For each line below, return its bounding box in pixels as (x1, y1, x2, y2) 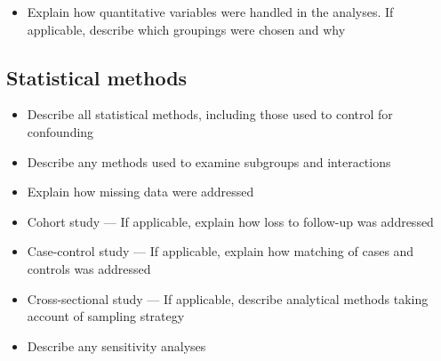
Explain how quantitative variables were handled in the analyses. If (27, 3, 394, 20)
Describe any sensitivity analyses (27, 336, 206, 355)
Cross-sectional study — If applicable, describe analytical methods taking (27, 289, 429, 308)
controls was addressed (27, 259, 151, 277)
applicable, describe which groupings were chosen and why (27, 20, 346, 38)
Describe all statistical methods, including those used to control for (27, 105, 393, 124)
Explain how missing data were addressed (27, 182, 254, 201)
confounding (27, 122, 94, 140)
